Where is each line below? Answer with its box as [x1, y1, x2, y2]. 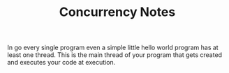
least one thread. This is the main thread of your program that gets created [7, 51, 222, 59]
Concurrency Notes [59, 4, 176, 20]
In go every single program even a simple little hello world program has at [7, 43, 219, 52]
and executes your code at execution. [7, 58, 116, 67]
